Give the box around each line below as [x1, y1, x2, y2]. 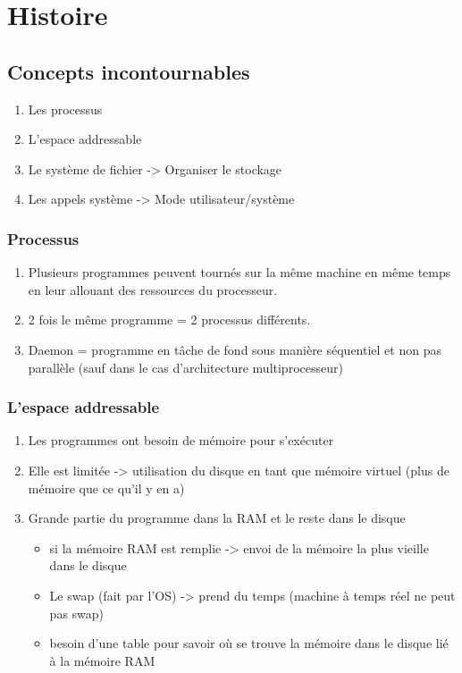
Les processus [28, 99, 103, 118]
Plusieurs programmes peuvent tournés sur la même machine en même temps [28, 263, 451, 282]
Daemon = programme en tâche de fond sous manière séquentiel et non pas [28, 340, 441, 358]
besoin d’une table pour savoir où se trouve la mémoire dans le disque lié [49, 634, 449, 652]
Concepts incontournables [7, 57, 250, 85]
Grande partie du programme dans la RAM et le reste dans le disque [28, 509, 406, 527]
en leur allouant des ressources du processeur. [28, 280, 278, 299]
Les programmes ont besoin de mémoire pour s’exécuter [28, 431, 334, 450]
